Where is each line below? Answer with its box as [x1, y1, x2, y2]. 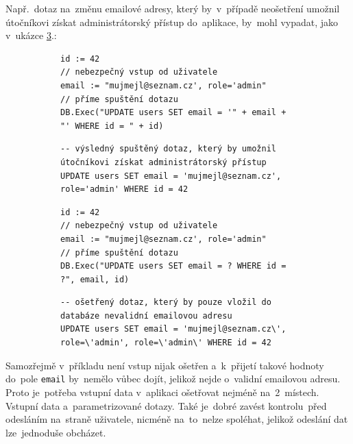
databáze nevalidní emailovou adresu [60, 310, 232, 321]
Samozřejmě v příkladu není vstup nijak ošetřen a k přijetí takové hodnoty [5, 358, 324, 372]
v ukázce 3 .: [5, 28, 57, 42]
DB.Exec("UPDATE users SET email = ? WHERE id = [60, 261, 287, 271]
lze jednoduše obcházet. [5, 425, 106, 439]
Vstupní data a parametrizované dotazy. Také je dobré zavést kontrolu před [5, 398, 327, 412]
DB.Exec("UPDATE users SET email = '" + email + [60, 108, 287, 118]
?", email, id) [60, 274, 130, 284]
